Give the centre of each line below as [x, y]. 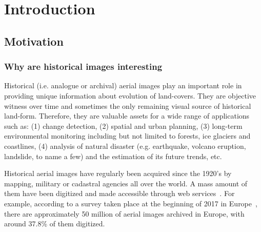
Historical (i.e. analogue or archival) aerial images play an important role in [123, 85]
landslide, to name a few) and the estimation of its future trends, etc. [113, 156]
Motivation [34, 41]
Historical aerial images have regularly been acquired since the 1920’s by [118, 173]
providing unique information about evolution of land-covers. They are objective [130, 95]
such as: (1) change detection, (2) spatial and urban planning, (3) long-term [123, 125]
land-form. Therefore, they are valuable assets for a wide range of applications [127, 116]
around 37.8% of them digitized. [55, 224]
